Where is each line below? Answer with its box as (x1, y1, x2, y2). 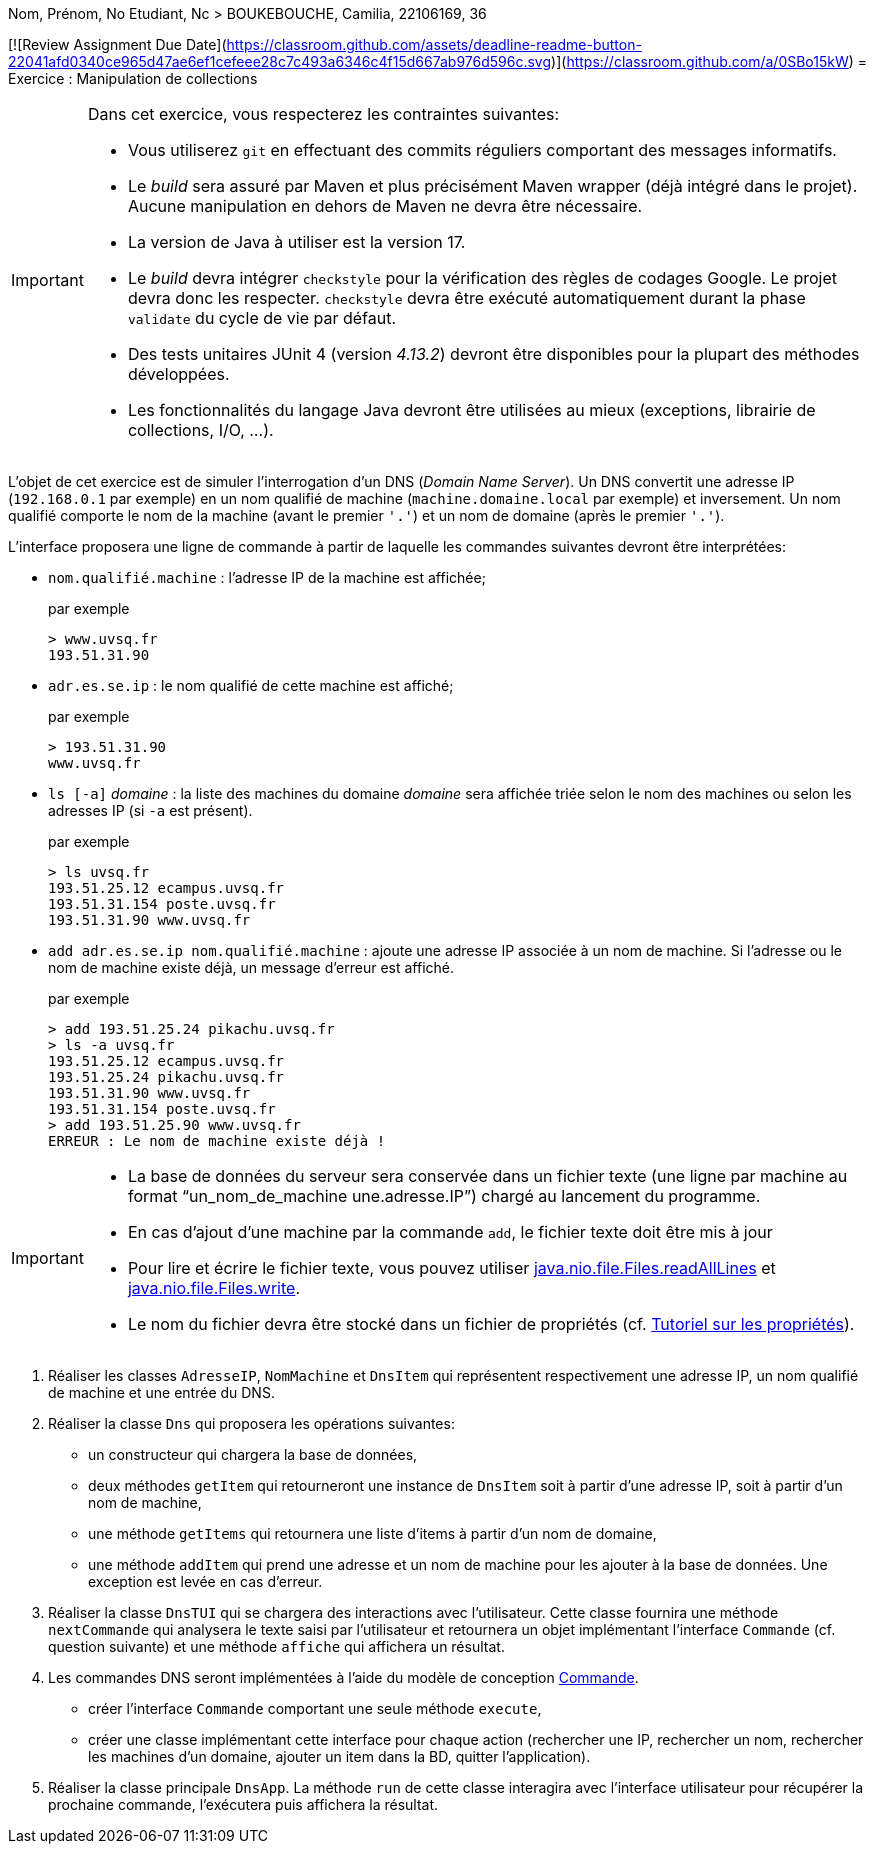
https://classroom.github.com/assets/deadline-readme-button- (226, 36, 642, 53)
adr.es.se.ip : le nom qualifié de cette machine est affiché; (48, 677, 454, 694)
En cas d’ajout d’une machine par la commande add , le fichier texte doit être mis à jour (127, 1222, 773, 1242)
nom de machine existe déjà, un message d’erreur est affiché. (48, 959, 455, 976)
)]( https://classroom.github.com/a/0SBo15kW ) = (551, 53, 868, 70)
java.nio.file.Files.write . (127, 1278, 300, 1298)
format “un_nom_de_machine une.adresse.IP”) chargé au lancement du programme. (127, 1186, 761, 1206)
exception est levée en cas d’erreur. (88, 1573, 323, 1590)
